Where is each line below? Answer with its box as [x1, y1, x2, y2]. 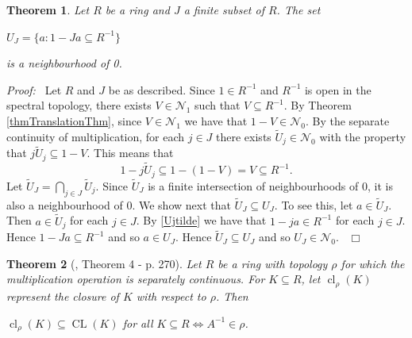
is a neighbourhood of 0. [6, 55, 122, 71]
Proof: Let [6, 81, 62, 98]
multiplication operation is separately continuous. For [6, 271, 265, 287]
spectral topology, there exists [6, 97, 152, 113]
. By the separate [305, 112, 390, 129]
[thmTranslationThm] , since [6, 112, 142, 129]
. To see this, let [274, 196, 353, 213]
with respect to [136, 287, 206, 304]
